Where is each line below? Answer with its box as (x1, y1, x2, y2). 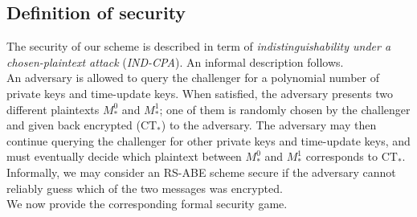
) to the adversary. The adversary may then (161, 117, 377, 133)
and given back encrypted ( (6, 117, 141, 133)
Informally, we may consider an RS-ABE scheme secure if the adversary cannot (6, 163, 396, 180)
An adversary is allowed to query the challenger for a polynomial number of (6, 69, 379, 86)
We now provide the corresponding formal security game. (6, 195, 288, 212)
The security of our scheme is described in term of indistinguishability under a (6, 38, 391, 55)
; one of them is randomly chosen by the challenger (159, 100, 411, 117)
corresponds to (305, 148, 378, 165)
